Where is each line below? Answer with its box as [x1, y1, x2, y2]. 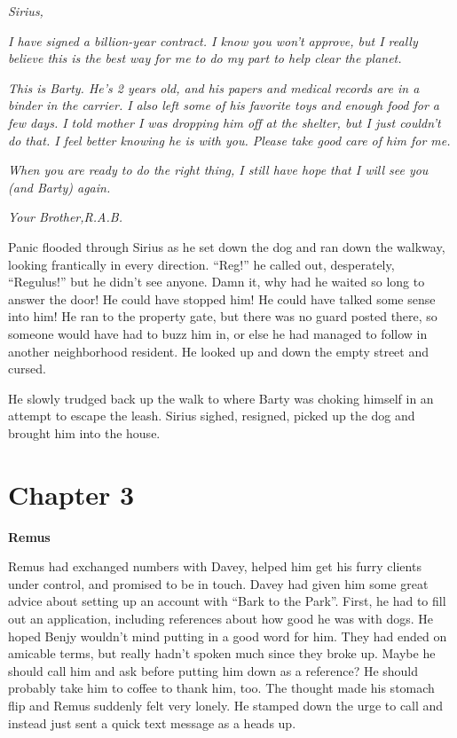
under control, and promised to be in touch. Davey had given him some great [8, 574, 429, 593]
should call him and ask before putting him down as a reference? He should [8, 661, 419, 679]
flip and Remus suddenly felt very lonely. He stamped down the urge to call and [8, 695, 444, 714]
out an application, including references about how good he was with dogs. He [8, 608, 434, 627]
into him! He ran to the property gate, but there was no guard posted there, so [8, 307, 437, 326]
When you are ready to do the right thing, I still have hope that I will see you [8, 161, 429, 179]
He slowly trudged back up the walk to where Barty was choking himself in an [8, 389, 434, 407]
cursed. [8, 359, 46, 378]
